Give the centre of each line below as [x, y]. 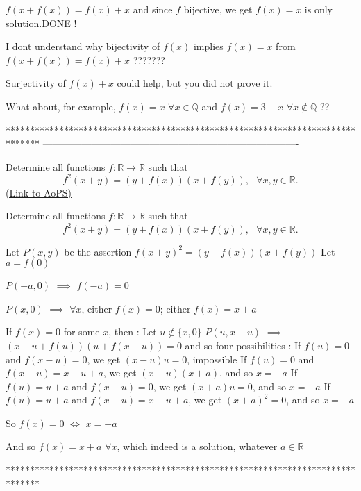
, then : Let [133, 332]
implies [208, 46]
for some [82, 332]
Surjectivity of [36, 83]
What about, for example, [61, 106]
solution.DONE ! [41, 23]
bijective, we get [218, 9]
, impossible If [217, 359]
